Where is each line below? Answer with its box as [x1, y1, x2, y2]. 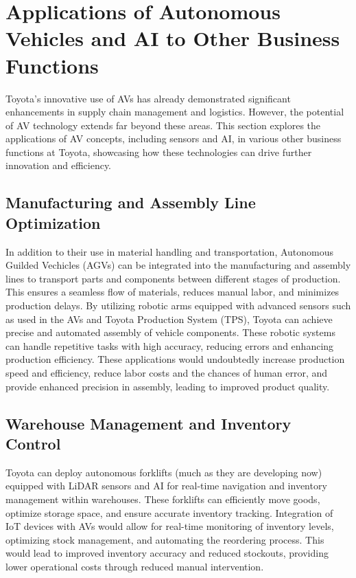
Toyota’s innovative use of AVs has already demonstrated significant [5, 91, 291, 105]
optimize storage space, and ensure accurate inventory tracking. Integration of [5, 505, 333, 520]
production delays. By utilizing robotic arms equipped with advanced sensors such [5, 298, 351, 313]
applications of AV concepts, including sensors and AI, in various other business [5, 131, 342, 146]
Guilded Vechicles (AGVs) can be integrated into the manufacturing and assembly [5, 258, 351, 272]
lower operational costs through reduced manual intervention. [5, 559, 264, 573]
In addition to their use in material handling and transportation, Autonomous [5, 244, 334, 258]
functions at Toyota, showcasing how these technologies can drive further [5, 144, 312, 159]
